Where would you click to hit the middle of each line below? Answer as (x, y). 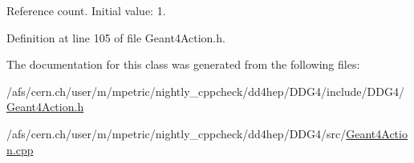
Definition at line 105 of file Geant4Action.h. (116, 37)
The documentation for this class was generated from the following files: (183, 64)
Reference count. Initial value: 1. (86, 10)
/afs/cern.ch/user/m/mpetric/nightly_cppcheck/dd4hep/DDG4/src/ (177, 133)
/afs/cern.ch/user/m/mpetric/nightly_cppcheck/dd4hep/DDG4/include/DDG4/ (205, 91)
